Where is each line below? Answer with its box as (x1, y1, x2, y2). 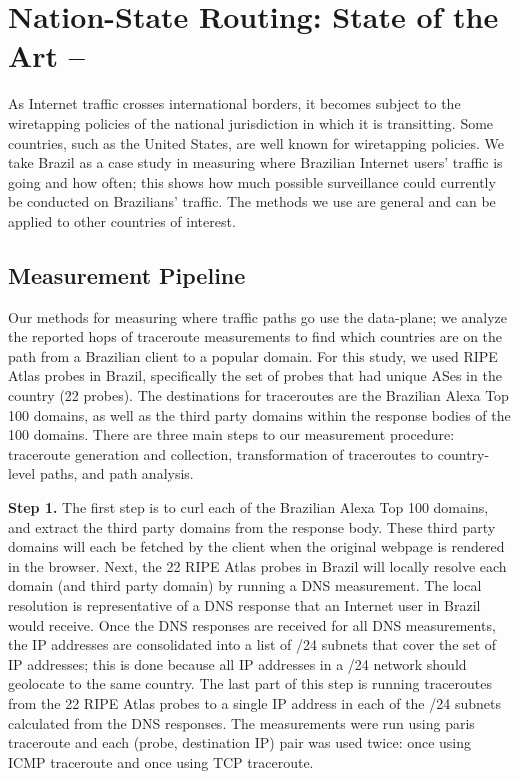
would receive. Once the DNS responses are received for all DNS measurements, (8, 614, 496, 635)
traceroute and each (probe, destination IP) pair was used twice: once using (8, 732, 472, 753)
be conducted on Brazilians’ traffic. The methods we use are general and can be (8, 191, 496, 212)
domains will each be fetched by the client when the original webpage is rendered (8, 536, 505, 557)
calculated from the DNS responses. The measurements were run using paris (8, 712, 475, 733)
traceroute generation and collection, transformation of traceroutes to (8, 443, 434, 464)
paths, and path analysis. (39, 463, 194, 484)
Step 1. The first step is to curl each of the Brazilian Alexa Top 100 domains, (8, 497, 489, 518)
